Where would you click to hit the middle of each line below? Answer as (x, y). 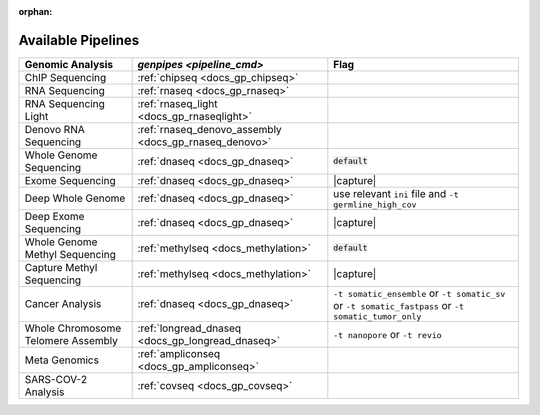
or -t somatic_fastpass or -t (399, 305)
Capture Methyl (61, 267)
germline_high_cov (375, 204)
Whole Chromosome (73, 328)
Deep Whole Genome (75, 198)
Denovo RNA (54, 129)
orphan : (35, 11)
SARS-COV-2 (56, 379)
